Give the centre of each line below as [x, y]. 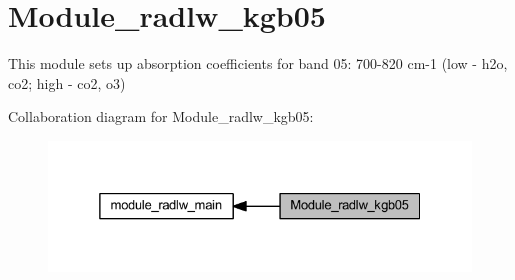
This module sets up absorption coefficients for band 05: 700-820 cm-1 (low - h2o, [258, 63]
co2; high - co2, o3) [67, 82]
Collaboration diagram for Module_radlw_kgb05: [161, 116]
